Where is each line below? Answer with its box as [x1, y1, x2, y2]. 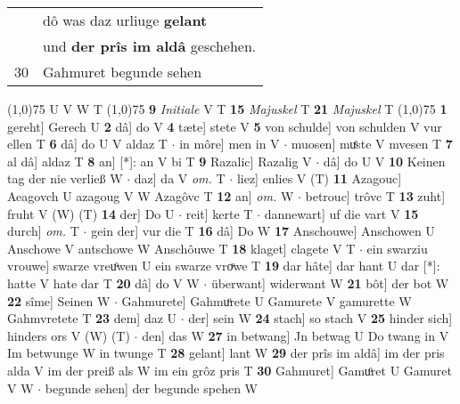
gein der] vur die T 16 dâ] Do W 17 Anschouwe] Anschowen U [91, 222, 435, 240]
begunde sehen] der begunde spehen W [45, 378, 258, 397]
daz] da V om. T [134, 169, 226, 188]
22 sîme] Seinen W [7, 291, 111, 310]
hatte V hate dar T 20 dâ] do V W [7, 273, 200, 292]
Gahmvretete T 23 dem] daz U [7, 309, 177, 327]
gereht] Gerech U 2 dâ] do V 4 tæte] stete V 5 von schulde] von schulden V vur [7, 117, 442, 135]
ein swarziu [366, 238, 428, 257]
